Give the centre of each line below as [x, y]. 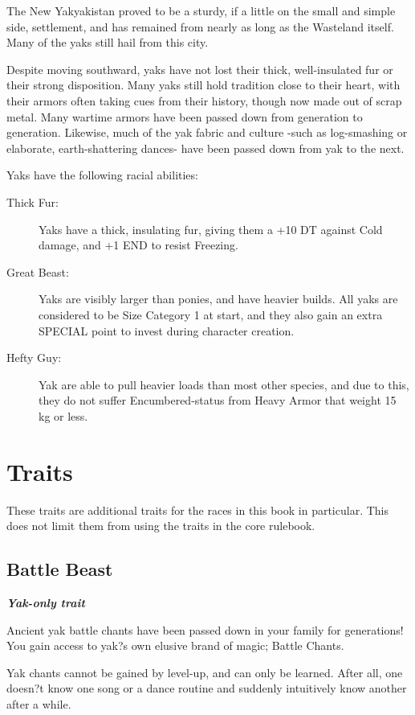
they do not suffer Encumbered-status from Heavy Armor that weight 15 [218, 400]
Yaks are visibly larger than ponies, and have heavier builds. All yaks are [218, 299]
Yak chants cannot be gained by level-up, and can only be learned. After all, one [205, 672]
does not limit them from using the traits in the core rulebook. [161, 526]
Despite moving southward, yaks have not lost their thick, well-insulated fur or [200, 69]
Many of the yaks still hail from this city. [108, 42]
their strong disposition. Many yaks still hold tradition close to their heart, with [203, 85]
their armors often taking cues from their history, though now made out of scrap [204, 100]
